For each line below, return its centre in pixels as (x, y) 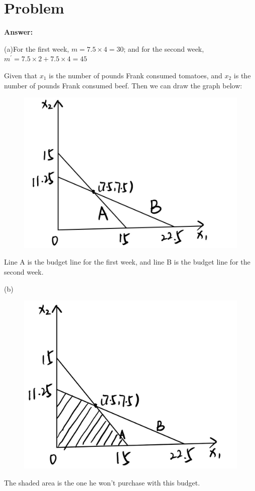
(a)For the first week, (37, 48)
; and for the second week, (164, 48)
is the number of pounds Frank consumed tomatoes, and (136, 75)
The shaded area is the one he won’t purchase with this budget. (102, 482)
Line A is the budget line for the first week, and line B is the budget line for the (127, 262)
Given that (21, 75)
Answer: (19, 32)
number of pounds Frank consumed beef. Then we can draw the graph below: (123, 85)
